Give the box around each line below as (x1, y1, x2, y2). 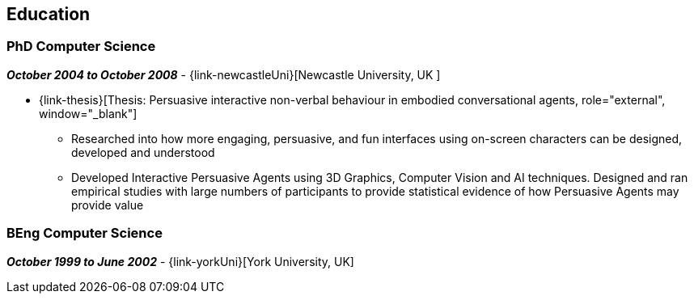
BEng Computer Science (6, 225, 163, 242)
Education (6, 4, 91, 24)
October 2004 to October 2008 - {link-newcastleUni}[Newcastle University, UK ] (6, 67, 441, 82)
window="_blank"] (39, 106, 138, 120)
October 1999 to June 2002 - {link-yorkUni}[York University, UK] (6, 254, 354, 268)
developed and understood (71, 145, 215, 159)
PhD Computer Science (6, 38, 156, 55)
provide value (71, 197, 144, 212)
